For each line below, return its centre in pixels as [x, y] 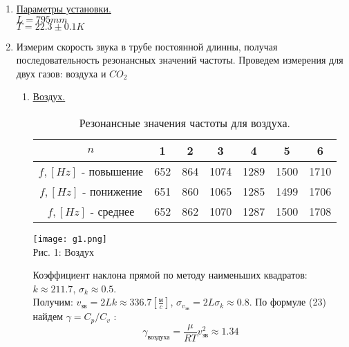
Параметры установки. [64, 8]
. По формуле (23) [287, 302]
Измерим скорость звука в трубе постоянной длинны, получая [147, 46]
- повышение [112, 171]
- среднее [112, 211]
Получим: [53, 302]
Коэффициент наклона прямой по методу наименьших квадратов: [170, 275]
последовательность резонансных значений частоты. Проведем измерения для [180, 60]
